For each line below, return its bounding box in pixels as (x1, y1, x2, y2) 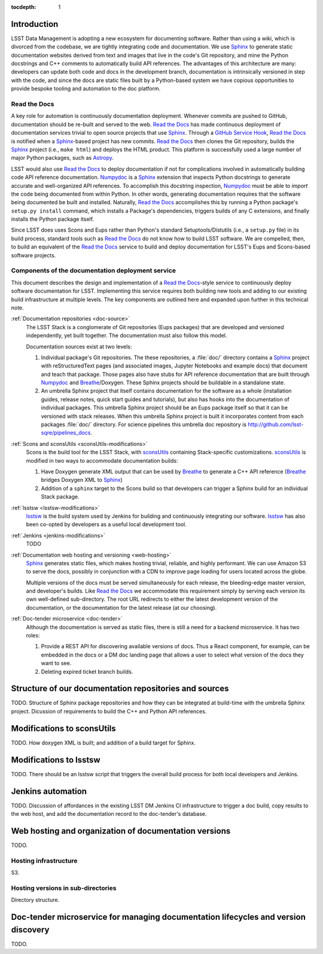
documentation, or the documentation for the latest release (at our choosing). (26, 604, 217, 611)
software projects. (11, 251, 56, 259)
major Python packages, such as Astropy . (11, 154, 114, 162)
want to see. (41, 660, 72, 667)
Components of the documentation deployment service (11, 266, 176, 275)
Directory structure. (11, 897, 60, 904)
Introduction (11, 19, 59, 29)
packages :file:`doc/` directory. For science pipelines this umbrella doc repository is (41, 421, 247, 428)
